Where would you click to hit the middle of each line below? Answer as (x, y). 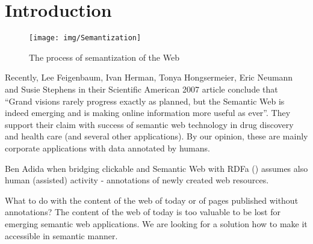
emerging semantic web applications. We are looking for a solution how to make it (156, 223)
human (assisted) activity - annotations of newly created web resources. (137, 180)
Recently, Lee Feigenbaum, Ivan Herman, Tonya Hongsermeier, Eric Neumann (149, 77)
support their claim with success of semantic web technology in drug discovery (149, 124)
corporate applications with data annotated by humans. (107, 148)
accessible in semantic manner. (61, 235)
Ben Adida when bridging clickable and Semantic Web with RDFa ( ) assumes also (156, 168)
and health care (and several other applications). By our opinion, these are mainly (156, 136)
